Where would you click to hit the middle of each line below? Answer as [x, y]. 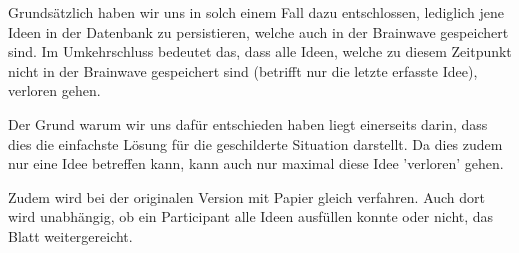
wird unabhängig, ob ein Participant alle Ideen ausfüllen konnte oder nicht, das [251, 216]
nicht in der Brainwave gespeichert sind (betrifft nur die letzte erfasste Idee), [243, 70]
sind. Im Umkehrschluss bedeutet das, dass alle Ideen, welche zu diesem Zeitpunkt [260, 51]
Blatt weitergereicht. [70, 235]
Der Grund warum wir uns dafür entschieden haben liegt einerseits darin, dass [248, 123]
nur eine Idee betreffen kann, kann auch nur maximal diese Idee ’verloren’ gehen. [256, 163]
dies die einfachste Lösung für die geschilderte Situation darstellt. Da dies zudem [255, 143]
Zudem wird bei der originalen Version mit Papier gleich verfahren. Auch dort [247, 196]
